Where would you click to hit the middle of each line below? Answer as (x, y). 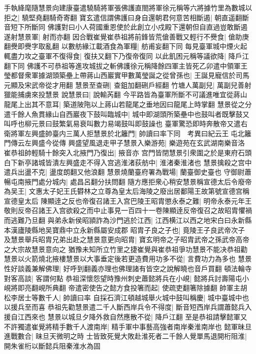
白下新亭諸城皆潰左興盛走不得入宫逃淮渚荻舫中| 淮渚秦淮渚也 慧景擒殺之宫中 (128, 162)
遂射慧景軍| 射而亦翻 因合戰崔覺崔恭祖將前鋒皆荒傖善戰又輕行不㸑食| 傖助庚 (127, 36)
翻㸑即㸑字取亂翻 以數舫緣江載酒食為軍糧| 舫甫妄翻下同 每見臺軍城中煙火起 (126, 46)
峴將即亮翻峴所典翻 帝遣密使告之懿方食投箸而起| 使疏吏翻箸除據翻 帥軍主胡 (126, 288)
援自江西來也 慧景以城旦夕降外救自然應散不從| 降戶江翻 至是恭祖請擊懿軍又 (126, 317)
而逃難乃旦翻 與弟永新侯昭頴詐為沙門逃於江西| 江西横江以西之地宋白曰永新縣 (128, 220)
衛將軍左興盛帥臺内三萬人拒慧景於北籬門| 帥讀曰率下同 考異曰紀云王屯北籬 (128, 133)
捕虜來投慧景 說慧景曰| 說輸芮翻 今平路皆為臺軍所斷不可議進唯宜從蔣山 (132, 94)
